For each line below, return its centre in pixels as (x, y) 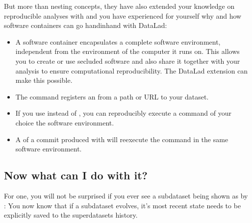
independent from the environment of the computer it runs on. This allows (127, 51)
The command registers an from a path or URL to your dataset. (112, 96)
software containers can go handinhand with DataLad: (86, 25)
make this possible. (44, 80)
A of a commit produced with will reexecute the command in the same (122, 139)
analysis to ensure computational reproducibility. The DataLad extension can (132, 70)
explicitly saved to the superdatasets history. (71, 215)
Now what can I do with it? (76, 175)
